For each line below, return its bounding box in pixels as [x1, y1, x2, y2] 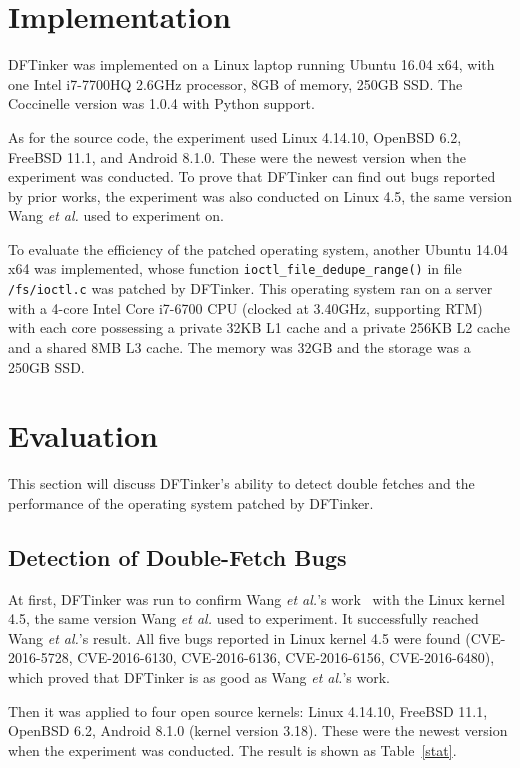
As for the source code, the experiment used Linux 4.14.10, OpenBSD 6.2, [8, 126, 462, 147]
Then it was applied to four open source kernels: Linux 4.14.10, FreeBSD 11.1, [8, 700, 488, 721]
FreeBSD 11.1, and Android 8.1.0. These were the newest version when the [8, 146, 466, 167]
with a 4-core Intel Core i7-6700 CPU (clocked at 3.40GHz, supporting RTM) [8, 297, 483, 318]
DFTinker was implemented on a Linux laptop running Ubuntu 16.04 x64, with [8, 54, 495, 75]
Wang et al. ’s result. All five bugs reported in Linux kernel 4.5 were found [8, 627, 461, 648]
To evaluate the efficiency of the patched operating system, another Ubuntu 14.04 [8, 238, 508, 259]
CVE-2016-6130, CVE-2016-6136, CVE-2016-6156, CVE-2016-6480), [77, 647, 495, 668]
